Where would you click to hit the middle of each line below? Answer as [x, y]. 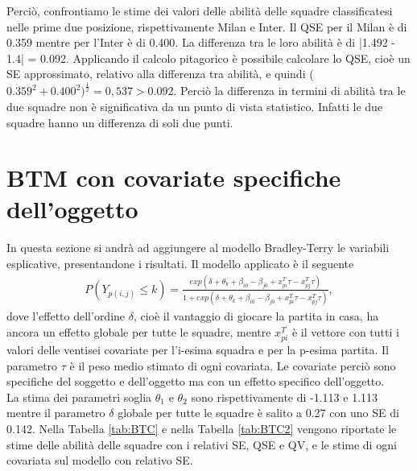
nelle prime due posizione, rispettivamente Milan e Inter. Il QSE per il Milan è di [207, 26]
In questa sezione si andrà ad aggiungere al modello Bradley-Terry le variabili [198, 248]
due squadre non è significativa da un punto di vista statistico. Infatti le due [195, 106]
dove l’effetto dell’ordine [66, 316]
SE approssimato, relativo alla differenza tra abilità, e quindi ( [160, 74]
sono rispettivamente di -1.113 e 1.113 [285, 397]
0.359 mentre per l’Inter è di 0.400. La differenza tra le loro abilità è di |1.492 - [201, 42]
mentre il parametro [56, 413]
